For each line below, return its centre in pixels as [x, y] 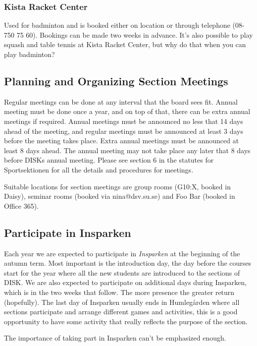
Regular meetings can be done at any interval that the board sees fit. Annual [121, 101]
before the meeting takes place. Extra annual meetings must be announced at [122, 141]
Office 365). [21, 205]
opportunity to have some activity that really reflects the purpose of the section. [126, 321]
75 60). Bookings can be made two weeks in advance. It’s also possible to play [135, 34]
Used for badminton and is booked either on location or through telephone [117, 25]
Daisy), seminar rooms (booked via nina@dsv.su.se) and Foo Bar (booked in [120, 196]
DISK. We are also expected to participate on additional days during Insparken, [126, 282]
